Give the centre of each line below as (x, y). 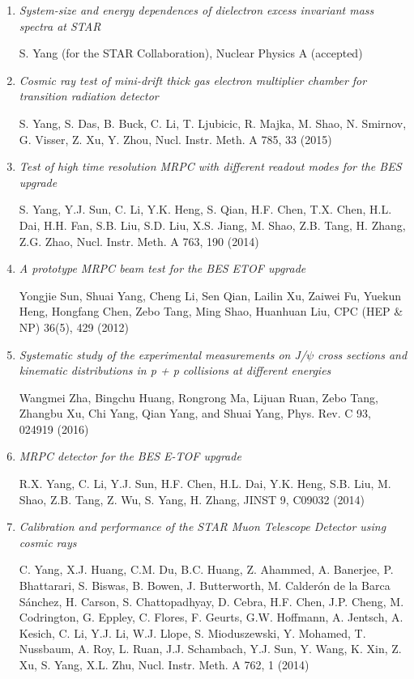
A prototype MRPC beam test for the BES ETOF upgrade (162, 268)
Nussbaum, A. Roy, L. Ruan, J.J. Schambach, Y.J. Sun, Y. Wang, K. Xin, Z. (210, 649)
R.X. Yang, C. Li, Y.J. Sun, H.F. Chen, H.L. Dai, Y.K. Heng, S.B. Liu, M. (205, 484)
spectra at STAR (60, 25)
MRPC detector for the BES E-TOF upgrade (130, 456)
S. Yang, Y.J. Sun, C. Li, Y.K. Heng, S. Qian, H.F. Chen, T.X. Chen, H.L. (205, 209)
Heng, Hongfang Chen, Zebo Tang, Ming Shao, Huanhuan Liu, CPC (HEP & (211, 311)
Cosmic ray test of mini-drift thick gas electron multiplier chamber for (193, 80)
